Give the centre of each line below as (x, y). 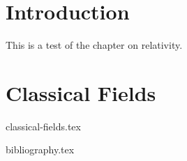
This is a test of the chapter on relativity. (94, 45)
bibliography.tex (40, 149)
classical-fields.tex (43, 126)
